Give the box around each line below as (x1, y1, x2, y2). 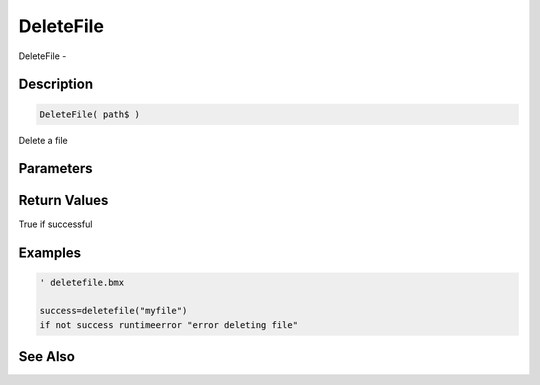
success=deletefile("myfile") (39, 305, 188, 317)
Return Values (18, 192, 109, 209)
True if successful (18, 218, 93, 230)
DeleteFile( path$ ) (39, 108, 140, 120)
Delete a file (18, 134, 69, 146)
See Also (18, 348, 75, 365)
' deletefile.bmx (39, 277, 125, 289)
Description (18, 76, 94, 93)
